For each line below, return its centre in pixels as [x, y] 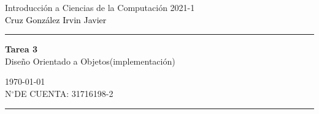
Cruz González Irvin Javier [56, 19]
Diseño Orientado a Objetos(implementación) [90, 61]
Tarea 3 [21, 49]
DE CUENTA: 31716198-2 [64, 93]
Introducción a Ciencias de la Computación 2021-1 [100, 7]
